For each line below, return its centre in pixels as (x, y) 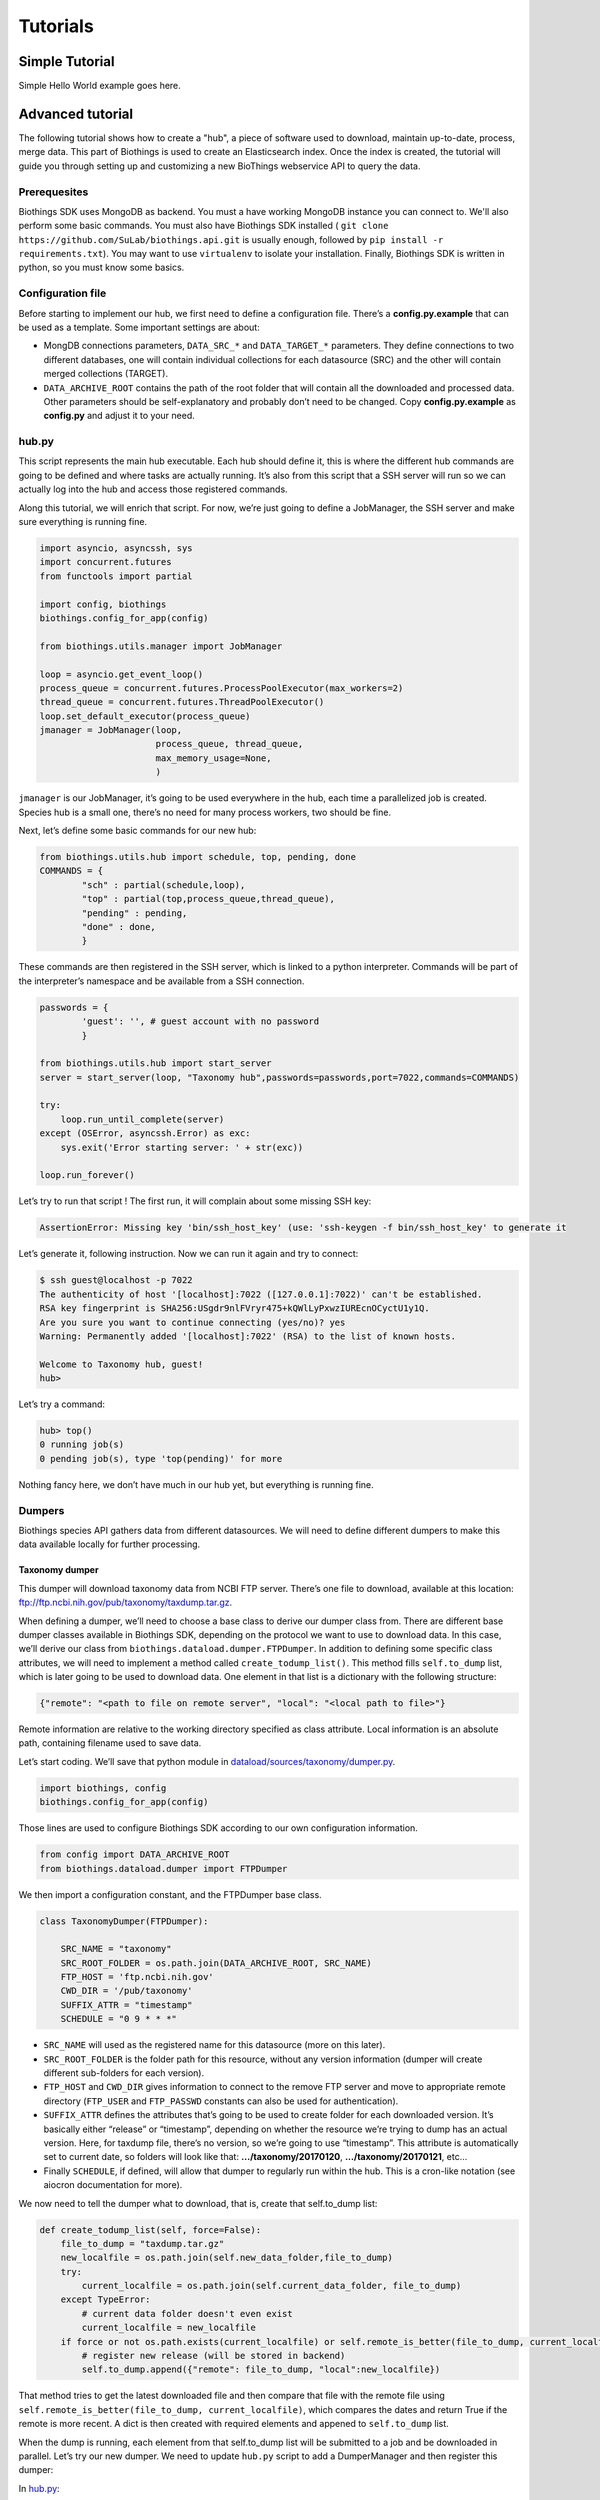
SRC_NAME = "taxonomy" (116, 1949)
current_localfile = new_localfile (169, 2328)
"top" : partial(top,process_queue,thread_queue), (208, 899)
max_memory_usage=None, (213, 758)
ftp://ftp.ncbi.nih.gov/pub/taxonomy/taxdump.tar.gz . (125, 1602)
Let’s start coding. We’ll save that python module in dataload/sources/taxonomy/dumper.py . (207, 1761)
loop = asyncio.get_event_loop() (121, 674)
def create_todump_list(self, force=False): (150, 2229)
